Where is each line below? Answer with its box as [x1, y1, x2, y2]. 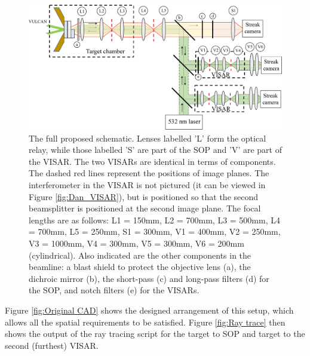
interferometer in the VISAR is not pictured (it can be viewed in [29, 179, 266, 191]
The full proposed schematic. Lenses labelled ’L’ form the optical [29, 131, 266, 144]
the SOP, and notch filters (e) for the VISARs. [29, 284, 199, 296]
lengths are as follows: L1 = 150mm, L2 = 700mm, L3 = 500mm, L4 [29, 213, 280, 226]
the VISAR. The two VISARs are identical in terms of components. [29, 155, 276, 167]
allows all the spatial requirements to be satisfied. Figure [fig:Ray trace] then [5, 315, 286, 328]
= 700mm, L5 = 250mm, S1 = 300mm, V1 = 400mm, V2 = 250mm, [29, 225, 281, 238]
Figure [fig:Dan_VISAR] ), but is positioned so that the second [29, 190, 259, 202]
